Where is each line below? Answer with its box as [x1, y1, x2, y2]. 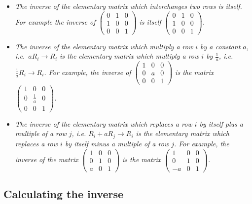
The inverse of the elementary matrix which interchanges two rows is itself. [15, 1, 242, 11]
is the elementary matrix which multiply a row [60, 51, 199, 61]
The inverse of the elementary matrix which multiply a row [15, 41, 193, 51]
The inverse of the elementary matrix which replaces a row [15, 118, 192, 129]
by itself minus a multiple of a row [65, 138, 169, 148]
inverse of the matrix [15, 154, 78, 165]
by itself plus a [199, 118, 243, 129]
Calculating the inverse [3, 186, 124, 202]
